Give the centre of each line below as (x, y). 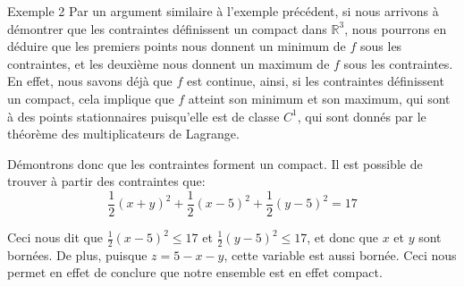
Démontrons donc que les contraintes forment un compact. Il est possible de (215, 163)
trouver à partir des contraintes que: (106, 181)
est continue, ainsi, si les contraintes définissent (315, 81)
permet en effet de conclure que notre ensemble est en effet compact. (195, 272)
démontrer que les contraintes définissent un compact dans (167, 28)
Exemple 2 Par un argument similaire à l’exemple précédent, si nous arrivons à (223, 11)
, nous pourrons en (396, 28)
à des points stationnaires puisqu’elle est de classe (143, 116)
